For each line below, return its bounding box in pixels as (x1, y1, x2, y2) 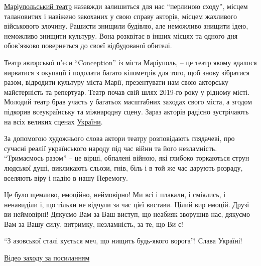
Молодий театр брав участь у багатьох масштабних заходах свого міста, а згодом (4, 96, 252, 107)
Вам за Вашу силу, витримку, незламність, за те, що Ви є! (4, 218, 183, 229)
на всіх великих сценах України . (4, 116, 103, 126)
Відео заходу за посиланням (4, 252, 90, 263)
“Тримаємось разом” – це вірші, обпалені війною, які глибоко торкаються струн (4, 153, 249, 163)
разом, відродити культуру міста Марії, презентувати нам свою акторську (4, 77, 228, 87)
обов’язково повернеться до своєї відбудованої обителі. (4, 40, 172, 51)
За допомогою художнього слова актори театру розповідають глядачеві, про (4, 133, 235, 144)
